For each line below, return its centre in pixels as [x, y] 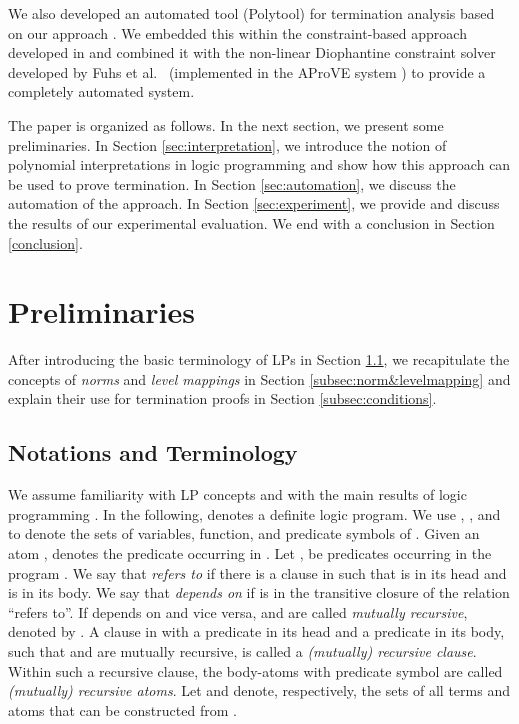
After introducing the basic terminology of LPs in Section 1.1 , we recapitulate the [259, 359]
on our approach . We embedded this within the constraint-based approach [237, 32]
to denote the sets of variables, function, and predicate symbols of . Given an [244, 533]
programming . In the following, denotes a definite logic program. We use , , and [254, 513]
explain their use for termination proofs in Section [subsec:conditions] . [222, 398]
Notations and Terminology [153, 452]
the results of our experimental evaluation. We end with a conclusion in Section [251, 222]
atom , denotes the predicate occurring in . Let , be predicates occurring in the [250, 553]
